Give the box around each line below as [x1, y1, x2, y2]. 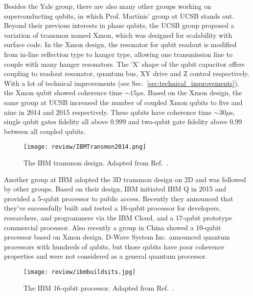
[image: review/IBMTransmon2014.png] [23, 143, 146, 151]
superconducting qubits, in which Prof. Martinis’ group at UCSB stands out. [4, 10, 234, 21]
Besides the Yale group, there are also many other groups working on [4, 1, 211, 11]
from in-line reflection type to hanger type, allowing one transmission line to [4, 49, 233, 59]
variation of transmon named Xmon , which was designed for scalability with [4, 29, 232, 40]
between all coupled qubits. [4, 126, 86, 136]
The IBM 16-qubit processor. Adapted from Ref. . [23, 282, 174, 293]
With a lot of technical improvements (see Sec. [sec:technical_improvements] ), [4, 78, 239, 88]
